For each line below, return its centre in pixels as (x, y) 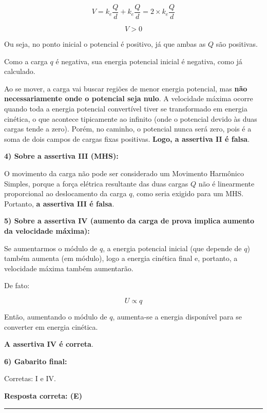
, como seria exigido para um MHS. (188, 193)
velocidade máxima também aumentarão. (69, 268)
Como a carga (26, 61)
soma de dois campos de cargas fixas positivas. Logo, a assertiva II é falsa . (127, 138)
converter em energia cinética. (51, 326)
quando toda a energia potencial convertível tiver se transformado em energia (126, 109)
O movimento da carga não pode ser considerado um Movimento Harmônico (124, 173)
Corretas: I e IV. (30, 378)
